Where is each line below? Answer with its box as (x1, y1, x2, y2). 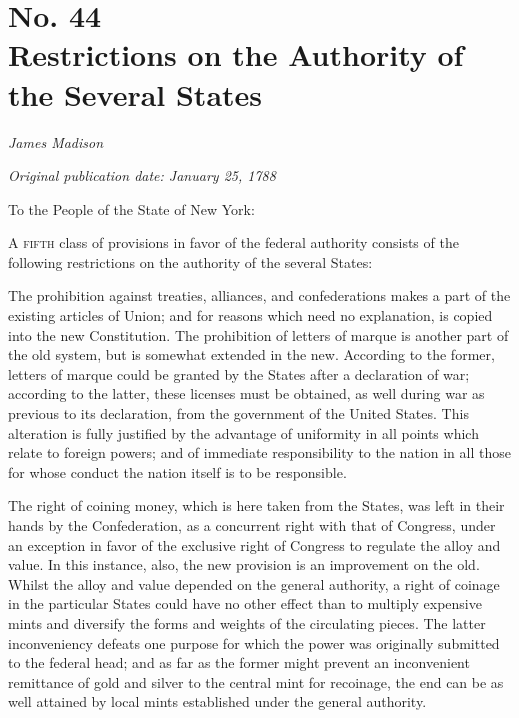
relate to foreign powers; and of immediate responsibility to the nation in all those (8, 442, 511, 463)
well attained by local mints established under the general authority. (8, 691, 427, 712)
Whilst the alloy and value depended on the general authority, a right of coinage (8, 573, 500, 594)
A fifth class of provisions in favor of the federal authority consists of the (8, 232, 459, 253)
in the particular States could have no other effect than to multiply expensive (8, 593, 482, 614)
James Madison (8, 131, 104, 152)
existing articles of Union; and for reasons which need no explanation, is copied (8, 305, 493, 326)
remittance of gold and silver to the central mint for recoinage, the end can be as (8, 671, 504, 692)
